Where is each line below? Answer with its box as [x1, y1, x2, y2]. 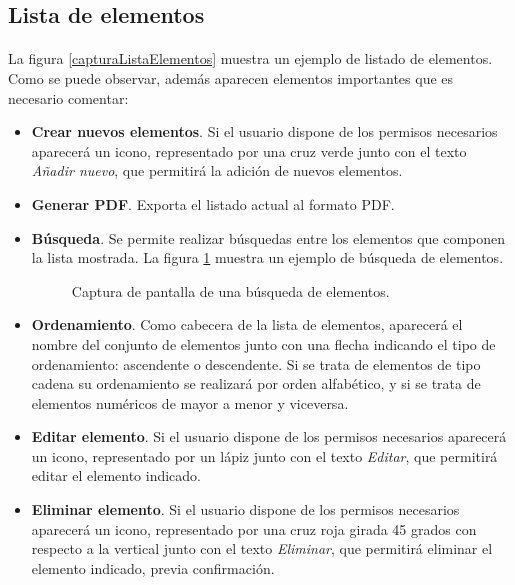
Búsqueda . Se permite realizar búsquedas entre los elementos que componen [31, 227, 506, 248]
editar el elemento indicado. [31, 465, 202, 486]
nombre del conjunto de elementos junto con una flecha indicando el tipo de [31, 333, 496, 354]
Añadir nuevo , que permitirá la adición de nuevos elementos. [31, 160, 403, 181]
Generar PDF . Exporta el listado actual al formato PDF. [31, 193, 395, 214]
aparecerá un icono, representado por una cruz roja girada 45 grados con [31, 518, 477, 539]
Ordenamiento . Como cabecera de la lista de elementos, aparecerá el [31, 314, 463, 335]
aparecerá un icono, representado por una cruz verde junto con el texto [31, 140, 467, 161]
